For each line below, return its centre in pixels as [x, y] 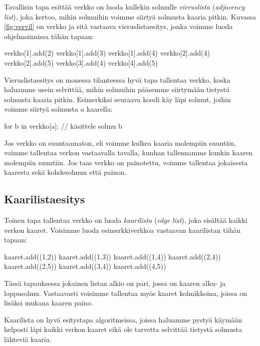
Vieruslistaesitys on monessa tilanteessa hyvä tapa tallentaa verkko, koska [117, 79]
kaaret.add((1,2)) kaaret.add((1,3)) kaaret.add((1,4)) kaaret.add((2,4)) [112, 256]
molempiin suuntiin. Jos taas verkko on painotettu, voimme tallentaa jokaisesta [126, 162]
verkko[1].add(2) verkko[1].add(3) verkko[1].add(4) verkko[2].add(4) [107, 53]
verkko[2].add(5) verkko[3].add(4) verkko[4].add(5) [81, 62]
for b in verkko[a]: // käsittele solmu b [63, 125]
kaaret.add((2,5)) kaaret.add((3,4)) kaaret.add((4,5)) [85, 266]
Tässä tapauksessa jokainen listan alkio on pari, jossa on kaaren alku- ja [115, 283]
